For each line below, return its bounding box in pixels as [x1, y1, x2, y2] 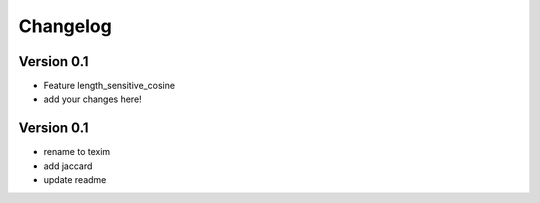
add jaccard [43, 160, 93, 172]
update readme [43, 174, 107, 186]
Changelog [18, 15, 112, 37]
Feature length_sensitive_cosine [43, 80, 175, 92]
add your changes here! [43, 93, 142, 105]
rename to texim [43, 146, 111, 158]
